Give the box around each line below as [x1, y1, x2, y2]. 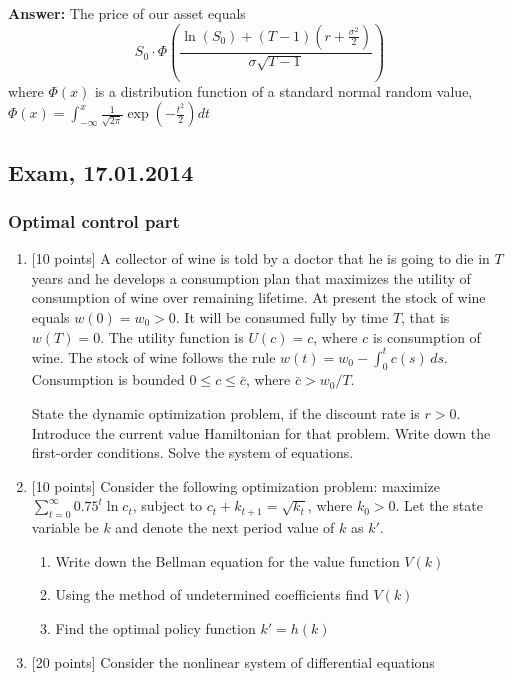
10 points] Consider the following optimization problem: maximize [35, 475, 441, 496]
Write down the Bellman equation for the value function [55, 550, 400, 571]
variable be [31, 517, 99, 538]
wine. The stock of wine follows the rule [31, 346, 276, 367]
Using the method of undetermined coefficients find [55, 584, 369, 605]
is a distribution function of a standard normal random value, [94, 80, 473, 101]
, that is [401, 306, 450, 327]
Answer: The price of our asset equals [8, 3, 246, 23]
